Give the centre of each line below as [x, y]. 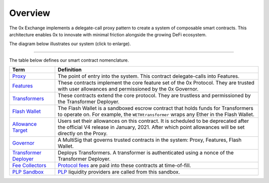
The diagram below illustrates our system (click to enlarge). [70, 44]
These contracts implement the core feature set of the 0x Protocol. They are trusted [156, 83]
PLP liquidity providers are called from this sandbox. [119, 172]
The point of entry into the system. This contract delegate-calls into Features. [148, 76]
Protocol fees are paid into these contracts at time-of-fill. [124, 166]
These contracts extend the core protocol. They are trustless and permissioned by [154, 95]
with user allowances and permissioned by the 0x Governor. [128, 89]
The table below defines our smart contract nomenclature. [69, 60]
